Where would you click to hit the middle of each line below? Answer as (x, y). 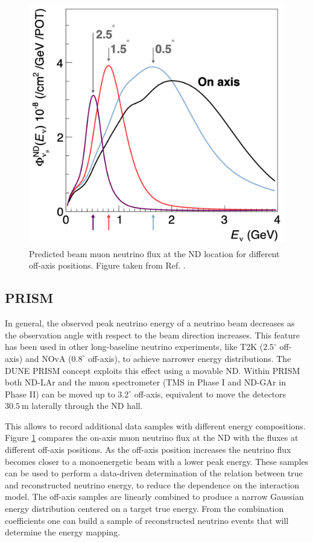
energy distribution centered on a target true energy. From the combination (144, 509)
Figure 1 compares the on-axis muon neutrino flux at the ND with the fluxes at (152, 438)
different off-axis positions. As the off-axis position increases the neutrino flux (148, 450)
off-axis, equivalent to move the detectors (210, 394)
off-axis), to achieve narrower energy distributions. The (189, 358)
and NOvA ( (48, 358)
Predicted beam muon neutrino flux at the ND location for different (154, 253)
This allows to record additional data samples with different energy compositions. (155, 425)
